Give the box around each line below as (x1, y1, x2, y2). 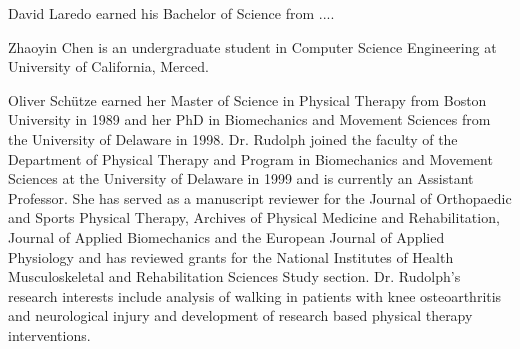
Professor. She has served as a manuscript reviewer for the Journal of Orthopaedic (8, 187, 512, 208)
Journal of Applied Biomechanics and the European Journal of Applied (8, 226, 445, 247)
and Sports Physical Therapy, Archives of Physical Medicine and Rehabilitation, (8, 207, 500, 228)
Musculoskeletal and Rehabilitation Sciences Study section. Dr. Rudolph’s (8, 266, 461, 287)
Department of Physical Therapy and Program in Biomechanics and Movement (8, 148, 493, 169)
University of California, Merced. (8, 56, 209, 77)
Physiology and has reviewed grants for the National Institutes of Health (8, 246, 454, 267)
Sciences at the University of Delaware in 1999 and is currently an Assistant (8, 168, 474, 189)
